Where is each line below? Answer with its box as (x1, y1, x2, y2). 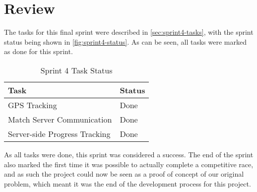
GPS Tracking (8, 99, 57, 111)
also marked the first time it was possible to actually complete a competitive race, (4, 159, 254, 169)
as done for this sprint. (4, 46, 73, 57)
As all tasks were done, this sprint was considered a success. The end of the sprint (4, 149, 254, 159)
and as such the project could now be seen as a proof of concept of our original (4, 169, 244, 179)
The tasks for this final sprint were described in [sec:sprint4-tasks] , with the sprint (4, 27, 254, 37)
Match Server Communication (8, 113, 112, 125)
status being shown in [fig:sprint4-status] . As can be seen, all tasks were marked (4, 36, 247, 47)
